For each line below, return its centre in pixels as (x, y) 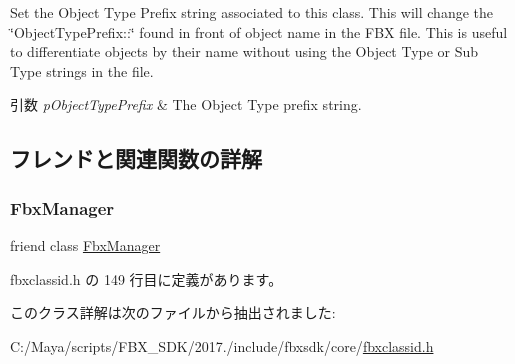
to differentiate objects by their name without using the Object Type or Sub (244, 51)
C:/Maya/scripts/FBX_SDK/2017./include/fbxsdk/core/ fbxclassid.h (222, 345)
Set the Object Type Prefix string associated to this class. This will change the (251, 12)
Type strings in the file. (82, 70)
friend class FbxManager (85, 244)
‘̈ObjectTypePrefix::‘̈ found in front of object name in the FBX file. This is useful (259, 31)
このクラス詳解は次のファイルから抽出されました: (173, 312)
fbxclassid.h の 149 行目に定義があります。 (146, 278)
